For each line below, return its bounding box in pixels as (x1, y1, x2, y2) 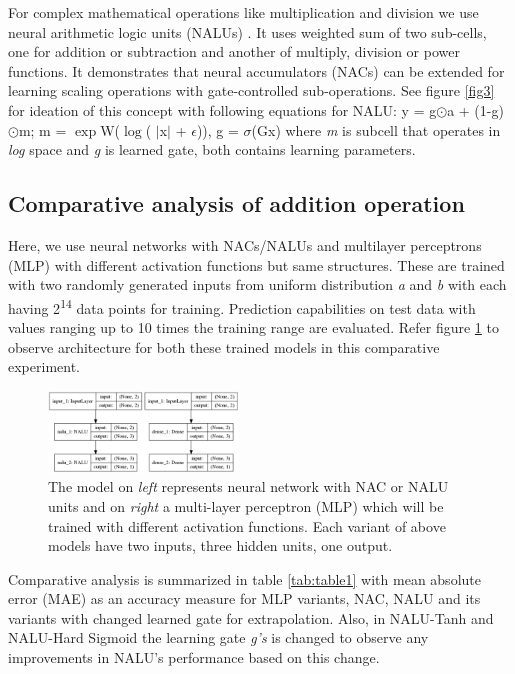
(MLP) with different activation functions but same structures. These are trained (8, 254, 505, 275)
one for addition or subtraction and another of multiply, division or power (8, 41, 460, 62)
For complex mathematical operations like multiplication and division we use (8, 2, 479, 22)
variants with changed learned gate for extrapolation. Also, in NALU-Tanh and (8, 607, 494, 628)
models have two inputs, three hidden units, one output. (48, 535, 393, 556)
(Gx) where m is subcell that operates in (251, 119, 501, 140)
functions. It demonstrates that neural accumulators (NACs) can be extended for (8, 60, 505, 81)
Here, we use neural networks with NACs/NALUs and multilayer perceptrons (8, 234, 482, 255)
